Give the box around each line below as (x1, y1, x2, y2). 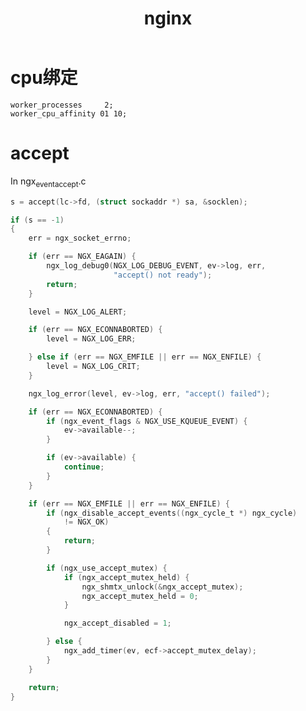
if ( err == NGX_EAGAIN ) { (28, 252, 137, 262)
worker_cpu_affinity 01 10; (10, 108, 128, 119)
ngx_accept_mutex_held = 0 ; (81, 591, 199, 601)
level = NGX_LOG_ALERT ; (28, 307, 128, 317)
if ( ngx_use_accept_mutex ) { (46, 563, 168, 573)
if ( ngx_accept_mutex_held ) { (63, 572, 190, 582)
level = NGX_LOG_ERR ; (46, 334, 137, 344)
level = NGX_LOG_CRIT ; (46, 362, 141, 372)
